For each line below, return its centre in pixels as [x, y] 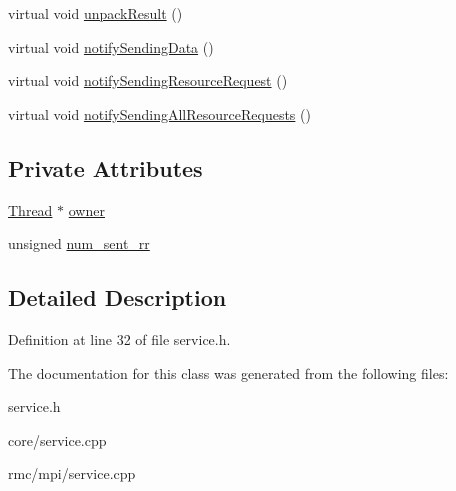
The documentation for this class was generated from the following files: [228, 372]
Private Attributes [105, 167]
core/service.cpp [57, 439]
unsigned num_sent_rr [79, 243]
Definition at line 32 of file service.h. [119, 338]
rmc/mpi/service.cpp [72, 473]
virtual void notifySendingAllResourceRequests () [159, 113]
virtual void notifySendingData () [111, 46]
